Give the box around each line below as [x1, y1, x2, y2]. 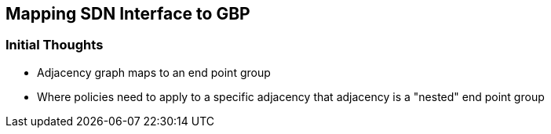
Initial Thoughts [5, 37, 104, 53]
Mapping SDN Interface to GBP [5, 4, 250, 24]
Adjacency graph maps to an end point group [37, 65, 271, 79]
